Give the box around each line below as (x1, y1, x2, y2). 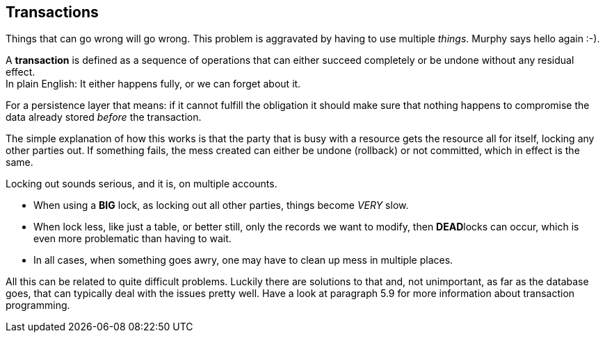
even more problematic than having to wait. (33, 233, 232, 245)
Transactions (6, 3, 99, 21)
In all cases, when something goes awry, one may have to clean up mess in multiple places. (33, 254, 453, 267)
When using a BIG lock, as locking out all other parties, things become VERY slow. (33, 199, 409, 212)
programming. (6, 299, 70, 312)
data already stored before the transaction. (6, 111, 202, 124)
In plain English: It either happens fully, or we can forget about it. (6, 78, 301, 90)
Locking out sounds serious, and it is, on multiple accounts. (6, 178, 277, 190)
